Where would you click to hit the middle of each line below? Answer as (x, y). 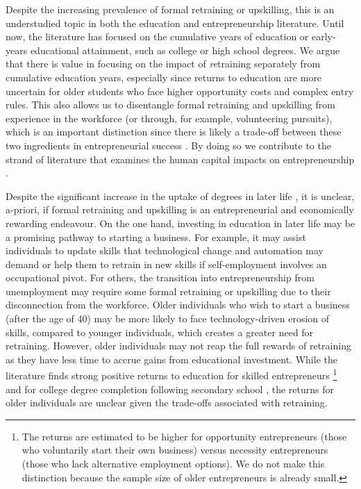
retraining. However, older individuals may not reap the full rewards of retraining (178, 346)
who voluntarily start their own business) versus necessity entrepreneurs (175, 450)
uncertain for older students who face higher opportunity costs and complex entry (180, 91)
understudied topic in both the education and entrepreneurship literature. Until (175, 23)
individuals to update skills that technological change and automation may (165, 250)
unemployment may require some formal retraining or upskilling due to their (168, 291)
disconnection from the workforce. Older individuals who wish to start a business (178, 305)
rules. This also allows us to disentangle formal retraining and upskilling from (170, 105)
